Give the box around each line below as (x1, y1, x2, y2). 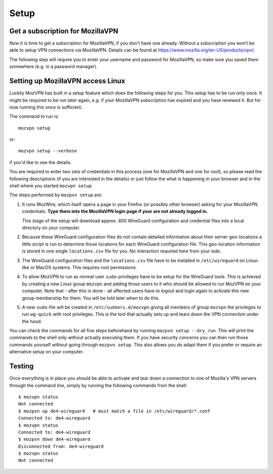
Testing (9, 362, 34, 371)
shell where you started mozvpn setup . (9, 183, 93, 189)
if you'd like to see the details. (9, 159, 72, 165)
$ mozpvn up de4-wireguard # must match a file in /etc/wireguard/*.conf (18, 408, 210, 414)
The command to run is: (9, 114, 59, 120)
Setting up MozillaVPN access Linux (9, 77, 126, 85)
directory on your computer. (22, 225, 80, 231)
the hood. (22, 318, 42, 324)
